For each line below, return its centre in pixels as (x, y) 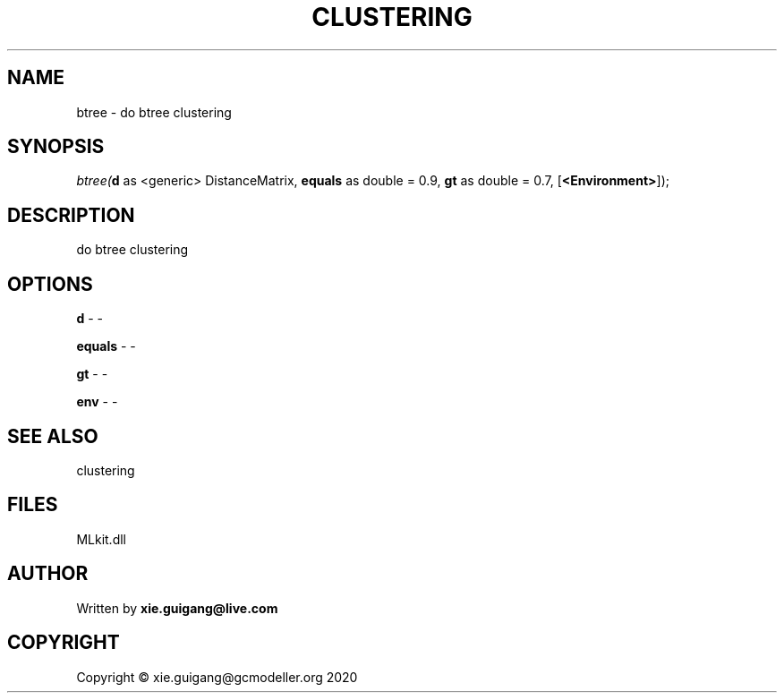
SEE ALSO (53, 436)
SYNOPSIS (56, 147)
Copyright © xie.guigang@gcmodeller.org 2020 (217, 677)
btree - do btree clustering (154, 112)
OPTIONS (50, 284)
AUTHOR (48, 574)
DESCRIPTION (71, 215)
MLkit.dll (101, 539)
